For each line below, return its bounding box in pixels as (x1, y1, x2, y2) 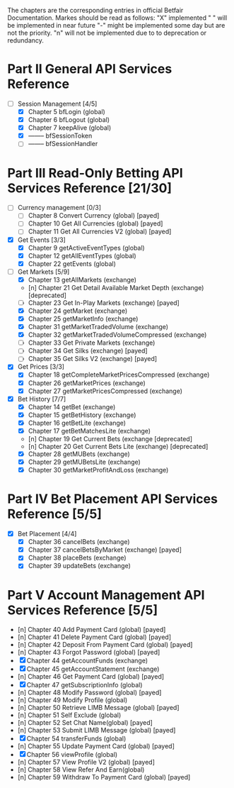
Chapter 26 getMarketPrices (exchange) (28, 379, 146, 387)
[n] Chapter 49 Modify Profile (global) (17, 696, 128, 704)
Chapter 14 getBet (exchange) (28, 402, 116, 411)
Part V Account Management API (7, 587, 205, 603)
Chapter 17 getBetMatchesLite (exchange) (28, 426, 151, 435)
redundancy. (7, 36, 45, 45)
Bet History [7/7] (17, 394, 66, 403)
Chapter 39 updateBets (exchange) (28, 562, 131, 570)
